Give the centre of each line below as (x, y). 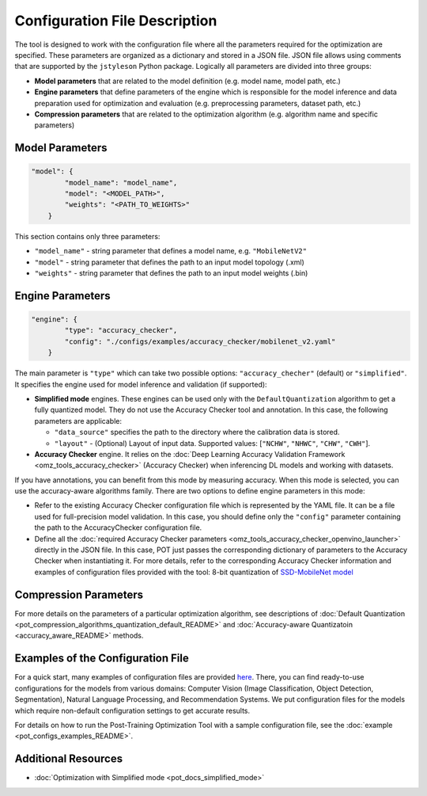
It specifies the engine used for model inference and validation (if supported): (141, 384)
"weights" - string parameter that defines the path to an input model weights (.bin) (171, 273)
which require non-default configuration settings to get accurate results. (132, 710)
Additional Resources (68, 759)
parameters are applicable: (78, 421)
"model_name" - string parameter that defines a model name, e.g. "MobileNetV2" (171, 251)
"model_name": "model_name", (121, 183)
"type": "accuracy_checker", (121, 330)
